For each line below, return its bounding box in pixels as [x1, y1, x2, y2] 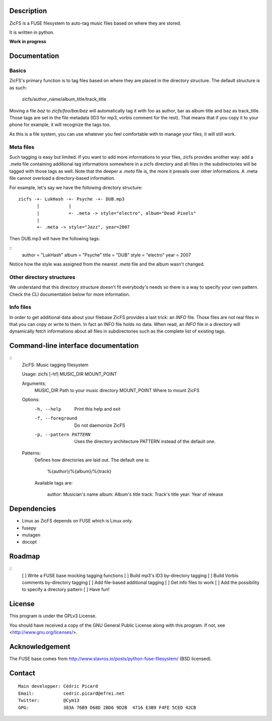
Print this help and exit [74, 406, 121, 412]
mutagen [22, 532, 41, 538]
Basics [9, 67, 26, 74]
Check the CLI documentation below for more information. [9, 291, 130, 297]
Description [9, 7, 47, 15]
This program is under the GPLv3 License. [9, 613, 97, 619]
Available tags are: [34, 480, 73, 486]
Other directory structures [9, 274, 76, 281]
